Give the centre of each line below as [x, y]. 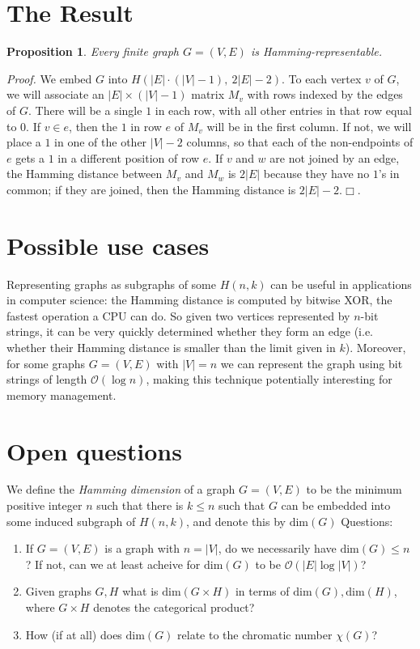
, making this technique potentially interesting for [269, 379]
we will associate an [55, 94]
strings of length [47, 379]
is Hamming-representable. [316, 51]
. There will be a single [85, 110]
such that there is [140, 505]
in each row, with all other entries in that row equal [283, 110]
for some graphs [46, 363]
